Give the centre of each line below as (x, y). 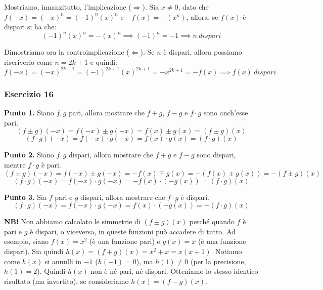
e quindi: (104, 61)
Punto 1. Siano (29, 113)
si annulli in (63, 261)
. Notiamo (226, 251)
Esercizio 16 (29, 93)
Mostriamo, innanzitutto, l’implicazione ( (68, 7)
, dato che (193, 7)
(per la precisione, (218, 261)
